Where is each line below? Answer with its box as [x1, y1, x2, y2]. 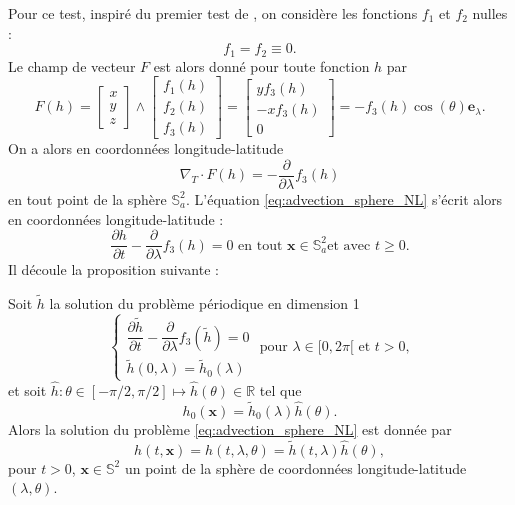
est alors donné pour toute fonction [153, 55, 370, 76]
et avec [327, 238, 371, 253]
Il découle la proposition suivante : [8, 259, 219, 280]
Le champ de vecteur [8, 55, 136, 76]
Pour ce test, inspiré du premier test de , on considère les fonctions [8, 3, 418, 23]
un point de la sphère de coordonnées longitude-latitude [124, 457, 467, 478]
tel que [259, 379, 302, 400]
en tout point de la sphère [8, 188, 167, 209]
